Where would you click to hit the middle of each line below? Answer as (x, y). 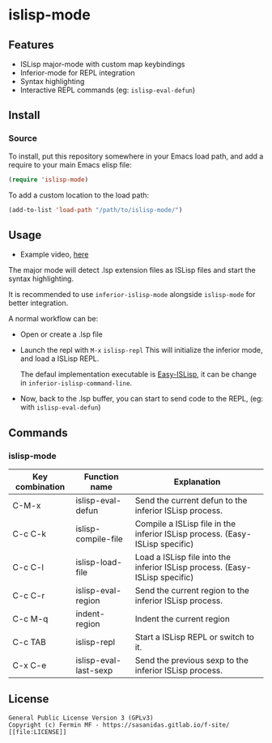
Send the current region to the (192, 590)
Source (23, 138)
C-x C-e (30, 665)
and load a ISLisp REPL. (59, 359)
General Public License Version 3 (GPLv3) (81, 718)
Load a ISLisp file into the (183, 557)
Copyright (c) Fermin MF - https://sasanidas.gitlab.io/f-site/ (119, 725)
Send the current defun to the (191, 500)
